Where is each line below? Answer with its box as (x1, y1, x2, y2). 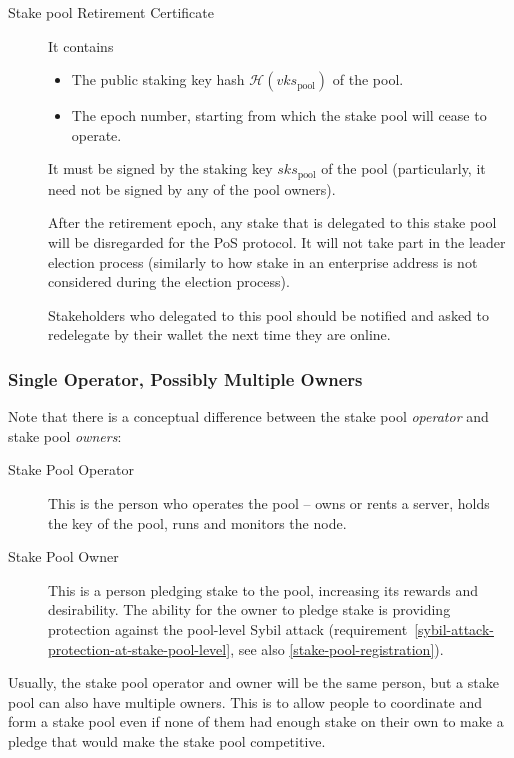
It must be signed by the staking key (48, 158, 273, 179)
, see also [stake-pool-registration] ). (230, 638, 444, 659)
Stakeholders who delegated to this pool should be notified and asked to (48, 304, 489, 325)
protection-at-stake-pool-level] (48, 638, 231, 659)
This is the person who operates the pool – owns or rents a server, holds (48, 492, 490, 513)
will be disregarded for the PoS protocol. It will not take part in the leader (48, 232, 506, 253)
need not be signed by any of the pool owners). (48, 178, 336, 199)
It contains (48, 35, 114, 56)
